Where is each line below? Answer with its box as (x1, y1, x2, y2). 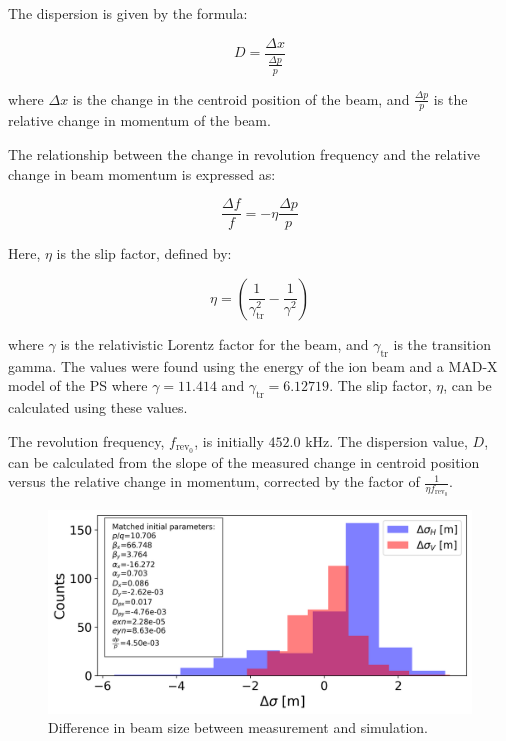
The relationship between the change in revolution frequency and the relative (8, 144, 480, 165)
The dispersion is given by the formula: (8, 3, 248, 23)
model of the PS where (8, 375, 148, 396)
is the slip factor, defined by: (56, 243, 232, 264)
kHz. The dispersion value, (305, 430, 468, 451)
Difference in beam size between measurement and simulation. (48, 717, 429, 738)
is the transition (393, 333, 491, 354)
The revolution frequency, (8, 430, 165, 451)
